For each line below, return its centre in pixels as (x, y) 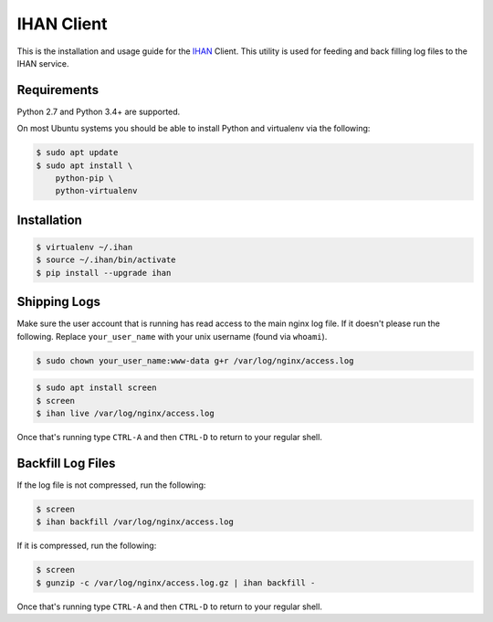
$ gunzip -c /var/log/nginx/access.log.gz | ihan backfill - (176, 583)
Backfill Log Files (66, 463)
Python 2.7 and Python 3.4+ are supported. (99, 111)
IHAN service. (43, 63)
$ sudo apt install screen (96, 388)
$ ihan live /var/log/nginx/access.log (125, 413)
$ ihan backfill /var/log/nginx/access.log (135, 522)
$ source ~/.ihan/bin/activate (106, 260)
